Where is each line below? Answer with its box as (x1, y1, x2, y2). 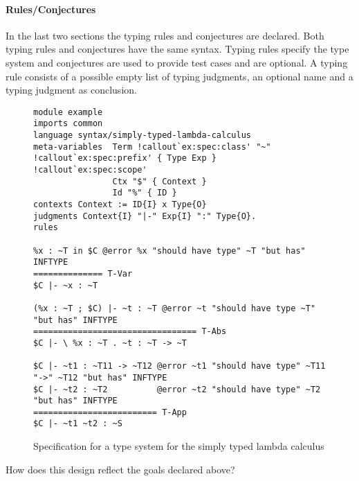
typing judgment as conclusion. (6, 82, 137, 97)
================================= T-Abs (33, 326, 227, 337)
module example (33, 107, 103, 117)
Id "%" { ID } (112, 188, 177, 198)
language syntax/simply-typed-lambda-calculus (33, 130, 251, 141)
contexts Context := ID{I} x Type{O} (33, 200, 207, 210)
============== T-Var (33, 268, 133, 279)
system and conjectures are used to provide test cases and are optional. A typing (6, 55, 348, 69)
